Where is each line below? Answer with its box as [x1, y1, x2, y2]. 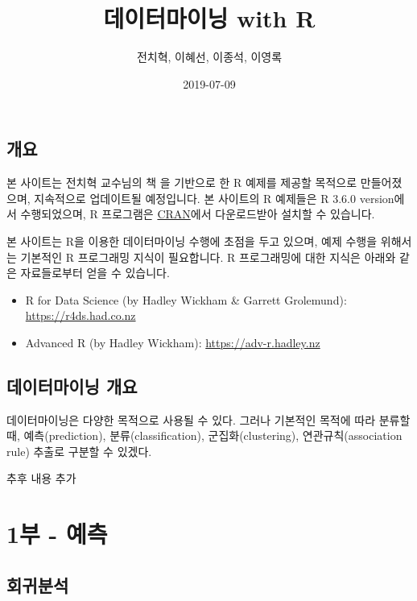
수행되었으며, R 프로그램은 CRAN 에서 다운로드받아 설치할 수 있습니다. [20, 205, 375, 222]
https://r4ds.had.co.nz [25, 307, 136, 324]
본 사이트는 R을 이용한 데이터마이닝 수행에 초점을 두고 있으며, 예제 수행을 [6, 232, 378, 249]
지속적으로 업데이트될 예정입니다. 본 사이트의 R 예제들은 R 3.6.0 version [34, 189, 394, 206]
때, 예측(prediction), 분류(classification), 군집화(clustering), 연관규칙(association [6, 427, 403, 444]
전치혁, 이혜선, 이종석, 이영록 [136, 48, 283, 65]
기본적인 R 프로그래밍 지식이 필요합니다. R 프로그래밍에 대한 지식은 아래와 [20, 248, 396, 265]
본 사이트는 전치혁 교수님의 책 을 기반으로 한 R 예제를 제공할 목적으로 [6, 174, 357, 191]
